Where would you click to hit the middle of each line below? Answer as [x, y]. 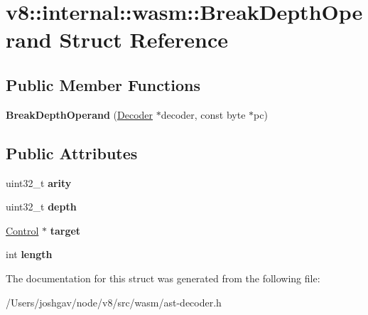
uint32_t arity [39, 182]
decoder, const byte [203, 114]
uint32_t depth [41, 207]
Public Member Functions [103, 84]
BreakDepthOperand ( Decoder [80, 114]
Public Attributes [72, 153]
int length [29, 254]
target [65, 230]
